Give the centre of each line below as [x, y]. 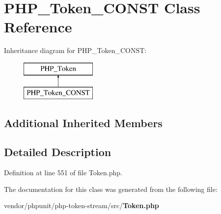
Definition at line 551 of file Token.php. [63, 173]
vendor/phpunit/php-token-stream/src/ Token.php [82, 205]
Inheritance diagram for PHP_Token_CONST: [75, 50]
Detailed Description [58, 152]
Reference [38, 27]
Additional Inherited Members [83, 123]
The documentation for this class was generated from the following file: [111, 189]
